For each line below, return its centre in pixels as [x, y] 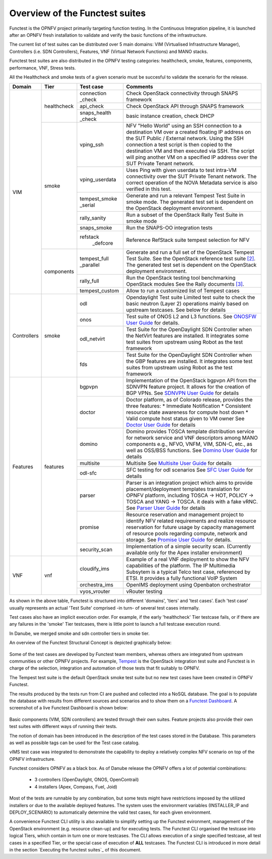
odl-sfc [88, 473]
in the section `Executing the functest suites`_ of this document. [75, 850]
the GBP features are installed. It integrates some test [189, 361]
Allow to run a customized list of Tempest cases [183, 291]
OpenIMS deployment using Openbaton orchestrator [188, 585]
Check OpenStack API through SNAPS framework [185, 106]
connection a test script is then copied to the [179, 145]
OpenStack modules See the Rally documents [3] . [185, 284]
